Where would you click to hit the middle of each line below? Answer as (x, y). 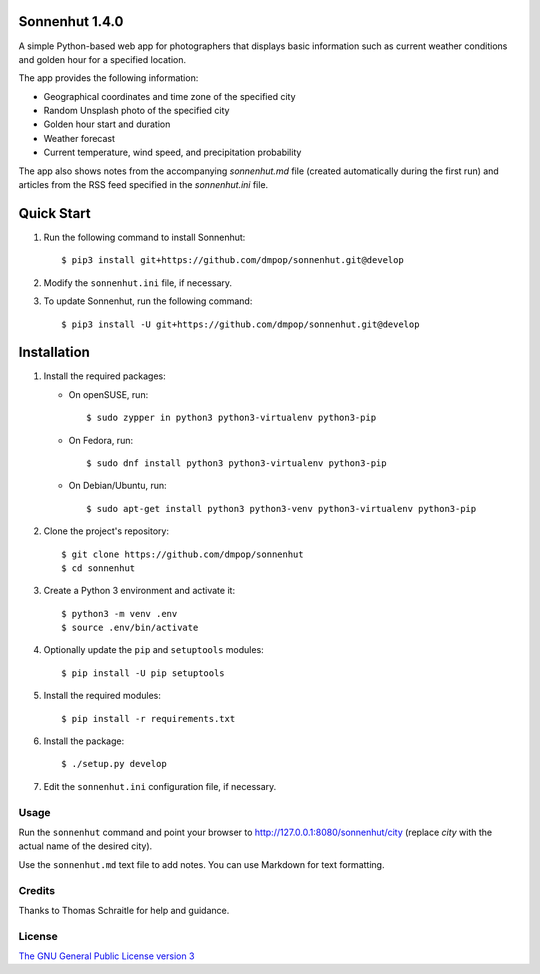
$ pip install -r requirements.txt (148, 718)
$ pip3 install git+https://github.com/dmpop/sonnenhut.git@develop (232, 260)
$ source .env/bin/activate (130, 628)
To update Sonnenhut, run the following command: (148, 301)
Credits (36, 890)
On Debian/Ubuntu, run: (117, 486)
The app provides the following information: (108, 78)
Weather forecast (79, 138)
